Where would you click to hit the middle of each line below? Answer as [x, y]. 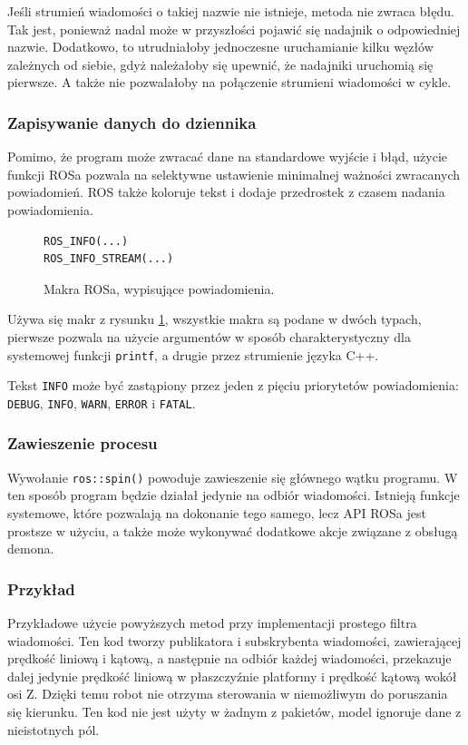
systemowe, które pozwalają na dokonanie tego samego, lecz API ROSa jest [217, 512]
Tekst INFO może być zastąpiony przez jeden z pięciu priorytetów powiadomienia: [233, 385]
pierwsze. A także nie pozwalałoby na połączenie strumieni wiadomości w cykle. [229, 82]
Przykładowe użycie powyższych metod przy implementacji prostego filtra [212, 622]
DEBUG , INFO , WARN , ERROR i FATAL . [102, 402]
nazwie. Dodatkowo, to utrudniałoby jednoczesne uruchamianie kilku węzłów [220, 47]
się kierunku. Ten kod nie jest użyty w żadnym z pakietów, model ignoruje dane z [234, 711]
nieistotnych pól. [54, 729]
